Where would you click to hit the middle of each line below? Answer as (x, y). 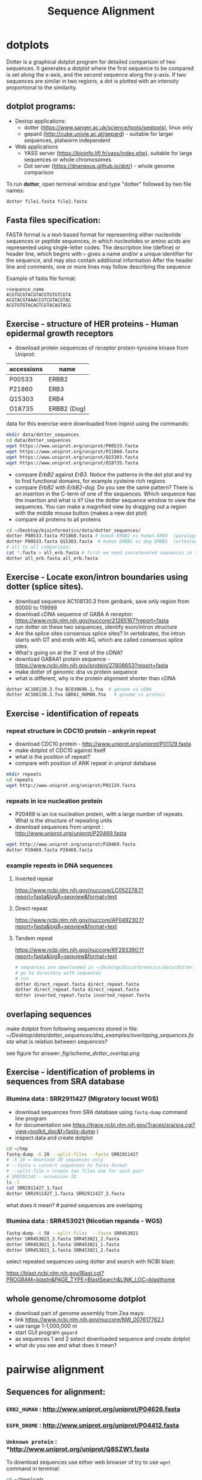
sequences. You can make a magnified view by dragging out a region (100, 506)
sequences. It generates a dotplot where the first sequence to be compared (100, 68)
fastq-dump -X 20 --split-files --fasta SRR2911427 (72, 1154)
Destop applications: (40, 121)
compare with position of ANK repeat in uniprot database (85, 763)
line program (31, 1118)
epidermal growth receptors (60, 333)
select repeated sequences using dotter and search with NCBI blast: (91, 1262)
